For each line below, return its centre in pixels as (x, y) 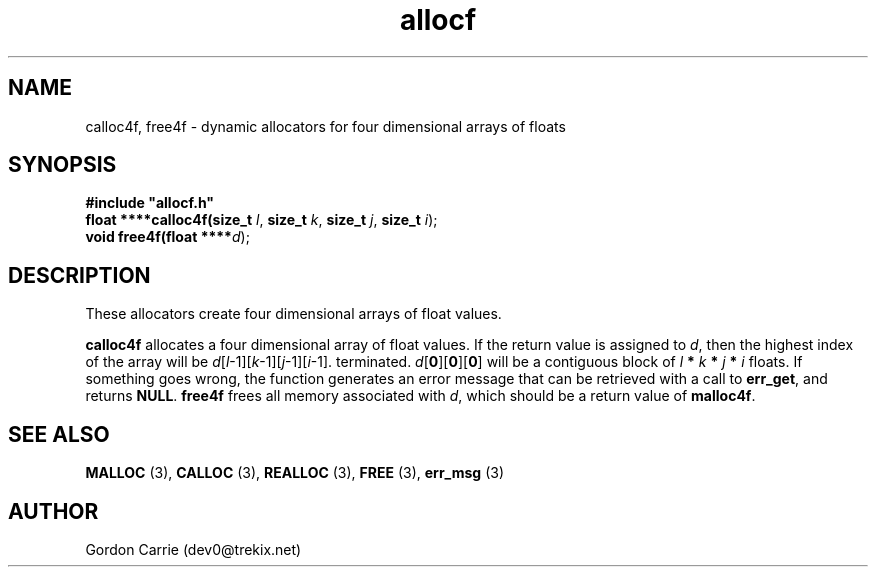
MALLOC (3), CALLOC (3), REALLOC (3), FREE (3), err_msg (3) (295, 473)
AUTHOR (53, 511)
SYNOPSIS (62, 165)
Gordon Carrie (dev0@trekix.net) (193, 549)
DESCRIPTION (79, 275)
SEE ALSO (59, 434)
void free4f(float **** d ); (167, 237)
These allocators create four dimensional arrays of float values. (293, 314)
